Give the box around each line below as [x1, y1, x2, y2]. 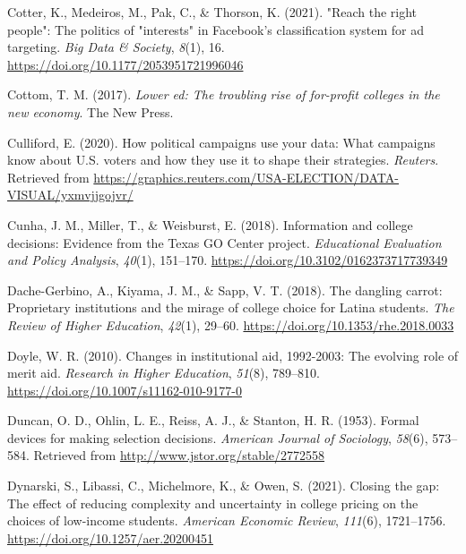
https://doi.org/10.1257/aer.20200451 [7, 528, 214, 547]
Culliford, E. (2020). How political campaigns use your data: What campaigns [7, 132, 436, 151]
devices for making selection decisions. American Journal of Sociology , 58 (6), [7, 428, 428, 447]
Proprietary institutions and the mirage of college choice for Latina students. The [7, 298, 454, 317]
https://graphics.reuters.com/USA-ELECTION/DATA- [93, 167, 399, 186]
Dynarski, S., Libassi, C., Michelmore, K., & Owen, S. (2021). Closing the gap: [7, 476, 440, 495]
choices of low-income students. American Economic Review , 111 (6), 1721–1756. [7, 511, 446, 530]
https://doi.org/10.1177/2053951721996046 [7, 55, 244, 73]
